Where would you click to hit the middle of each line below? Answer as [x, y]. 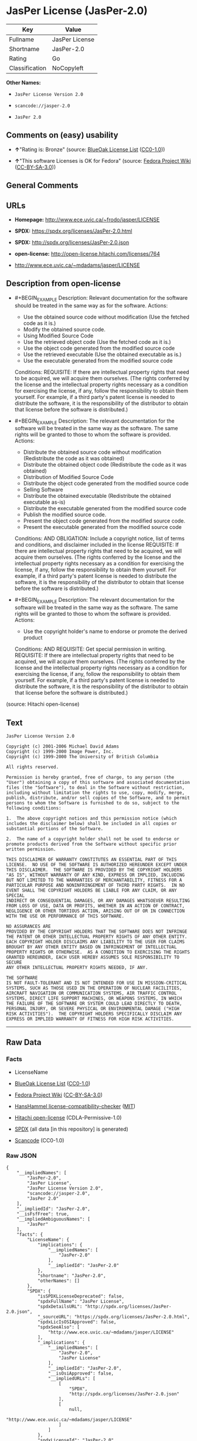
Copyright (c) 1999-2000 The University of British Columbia [82, 756]
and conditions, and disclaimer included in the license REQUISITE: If [96, 545]
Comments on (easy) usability [62, 135]
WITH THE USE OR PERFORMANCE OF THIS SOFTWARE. [65, 916]
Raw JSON [21, 1155]
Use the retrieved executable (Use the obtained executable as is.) [102, 354]
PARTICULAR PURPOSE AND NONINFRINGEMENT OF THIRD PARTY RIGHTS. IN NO [95, 885]
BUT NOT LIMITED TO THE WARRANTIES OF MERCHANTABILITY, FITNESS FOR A [94, 880]
